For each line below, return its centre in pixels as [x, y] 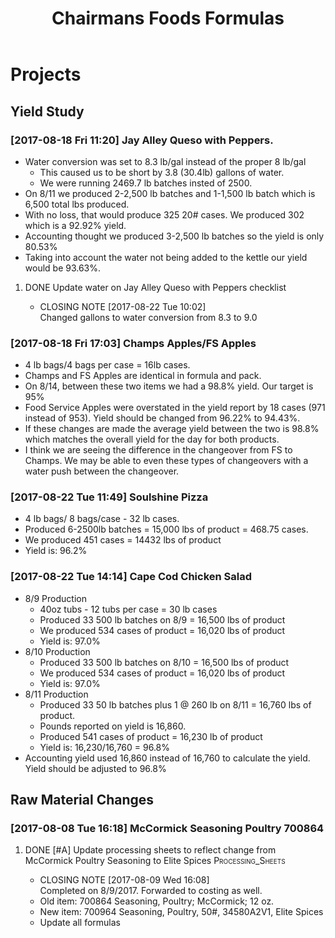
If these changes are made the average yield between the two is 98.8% [172, 429]
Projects [46, 74]
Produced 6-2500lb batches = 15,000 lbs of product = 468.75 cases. [166, 529]
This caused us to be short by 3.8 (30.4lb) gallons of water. [162, 172]
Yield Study [47, 111]
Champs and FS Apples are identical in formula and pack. [143, 376]
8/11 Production [56, 694]
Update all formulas [80, 923]
